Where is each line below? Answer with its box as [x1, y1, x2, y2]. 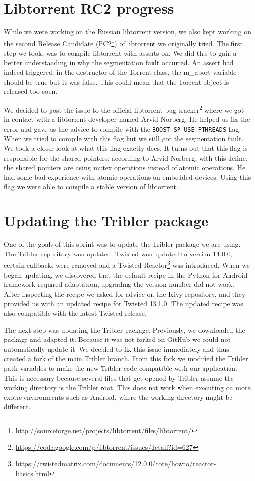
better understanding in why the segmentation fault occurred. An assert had [4, 57, 234, 67]
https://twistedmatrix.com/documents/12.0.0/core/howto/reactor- [15, 458, 216, 469]
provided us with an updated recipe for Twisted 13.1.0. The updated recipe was [4, 298, 243, 309]
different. [4, 401, 31, 412]
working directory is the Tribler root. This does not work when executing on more [4, 382, 251, 393]
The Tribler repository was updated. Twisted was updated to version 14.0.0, [4, 248, 232, 258]
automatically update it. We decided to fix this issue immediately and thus [4, 343, 229, 354]
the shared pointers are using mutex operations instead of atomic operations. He [4, 162, 246, 172]
